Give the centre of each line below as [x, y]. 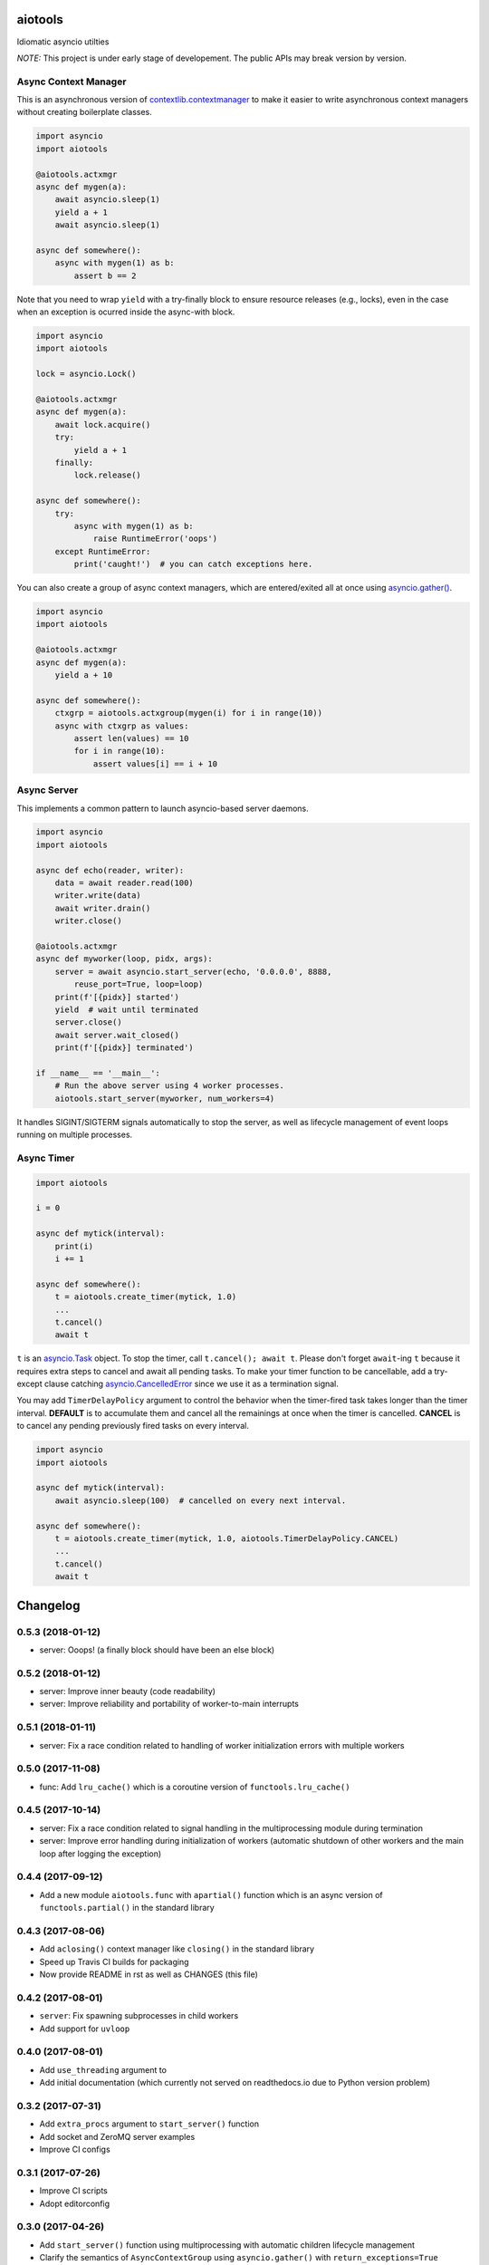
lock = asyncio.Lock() [86, 374]
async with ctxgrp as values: [122, 726]
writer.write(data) [98, 896]
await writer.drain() [103, 908]
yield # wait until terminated [127, 1009]
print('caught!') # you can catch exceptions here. [193, 564]
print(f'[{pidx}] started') [117, 997]
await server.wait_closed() [117, 1035]
